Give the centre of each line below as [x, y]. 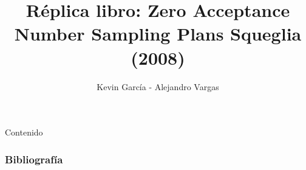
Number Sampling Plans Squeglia [158, 34]
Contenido [24, 132]
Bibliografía [34, 159]
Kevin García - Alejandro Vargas [158, 86]
